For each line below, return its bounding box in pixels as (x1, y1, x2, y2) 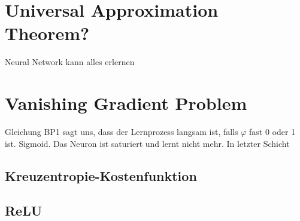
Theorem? (5, 21, 90, 45)
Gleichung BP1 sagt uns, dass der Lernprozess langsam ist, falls (5, 125, 238, 138)
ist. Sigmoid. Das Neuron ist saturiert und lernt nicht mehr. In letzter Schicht (5, 137, 290, 149)
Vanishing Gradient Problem (5, 91, 247, 115)
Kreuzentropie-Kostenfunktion (5, 166, 197, 185)
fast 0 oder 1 (249, 125, 296, 138)
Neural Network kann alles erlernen (5, 56, 135, 68)
